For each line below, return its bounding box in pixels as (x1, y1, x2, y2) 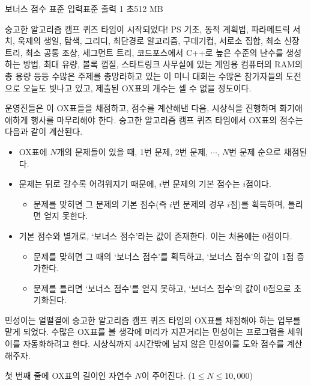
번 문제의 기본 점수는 (162, 177, 240, 190)
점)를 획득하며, (230, 197, 285, 210)
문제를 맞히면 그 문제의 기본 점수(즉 (33, 197, 167, 210)
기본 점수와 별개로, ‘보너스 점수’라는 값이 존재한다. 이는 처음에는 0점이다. (19, 229, 292, 242)
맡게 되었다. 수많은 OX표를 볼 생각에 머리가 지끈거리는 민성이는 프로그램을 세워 (5, 325, 303, 338)
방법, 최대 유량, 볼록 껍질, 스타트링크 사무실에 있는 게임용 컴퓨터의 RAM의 (23, 58, 303, 70)
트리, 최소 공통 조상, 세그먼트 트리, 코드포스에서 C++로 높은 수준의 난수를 (5, 46, 283, 58)
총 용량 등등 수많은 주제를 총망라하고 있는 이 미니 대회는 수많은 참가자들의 (5, 69, 283, 82)
